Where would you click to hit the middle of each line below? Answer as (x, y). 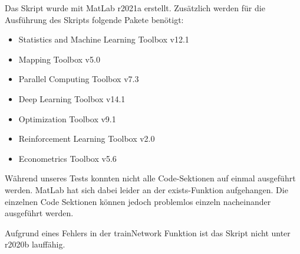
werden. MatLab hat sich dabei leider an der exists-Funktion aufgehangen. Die (146, 189)
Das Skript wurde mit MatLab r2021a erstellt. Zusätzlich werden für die (135, 8)
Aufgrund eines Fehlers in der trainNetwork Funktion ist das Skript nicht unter (148, 232)
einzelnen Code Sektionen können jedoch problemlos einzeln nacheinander (138, 201)
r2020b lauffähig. (35, 244)
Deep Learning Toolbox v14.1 (72, 98)
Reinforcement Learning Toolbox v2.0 (87, 139)
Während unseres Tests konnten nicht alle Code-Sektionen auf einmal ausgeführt (150, 178)
